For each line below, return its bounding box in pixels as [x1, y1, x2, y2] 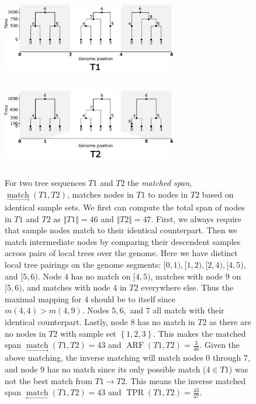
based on [202, 188, 234, 200]
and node [5, 362, 38, 375]
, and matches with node [22, 281, 110, 293]
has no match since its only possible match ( [47, 362, 206, 375]
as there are [209, 315, 251, 327]
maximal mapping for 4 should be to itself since [5, 292, 175, 305]
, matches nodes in [67, 188, 134, 200]
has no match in [137, 315, 195, 327]
